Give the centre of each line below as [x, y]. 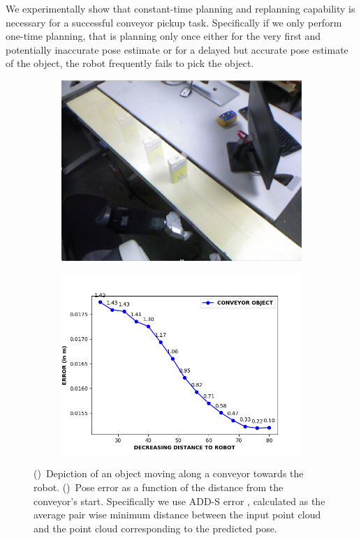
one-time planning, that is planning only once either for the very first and [163, 36]
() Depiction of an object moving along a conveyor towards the [169, 473]
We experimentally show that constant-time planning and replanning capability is [180, 8]
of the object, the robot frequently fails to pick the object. [130, 63]
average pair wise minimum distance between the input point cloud [177, 515]
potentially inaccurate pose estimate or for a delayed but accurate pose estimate [177, 49]
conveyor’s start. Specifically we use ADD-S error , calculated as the [179, 501]
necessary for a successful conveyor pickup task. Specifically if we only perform [174, 22]
